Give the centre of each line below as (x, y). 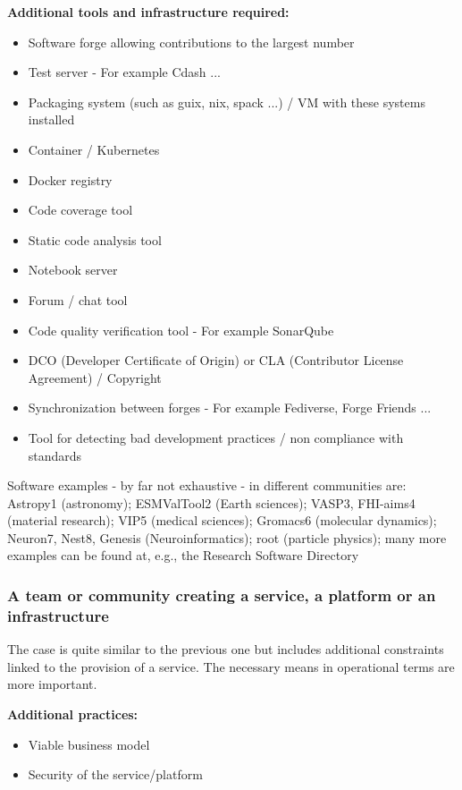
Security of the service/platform (115, 774)
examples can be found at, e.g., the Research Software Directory (183, 555)
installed (51, 119)
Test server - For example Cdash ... (124, 72)
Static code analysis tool (95, 239)
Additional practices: (73, 714)
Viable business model (89, 744)
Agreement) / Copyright (95, 377)
